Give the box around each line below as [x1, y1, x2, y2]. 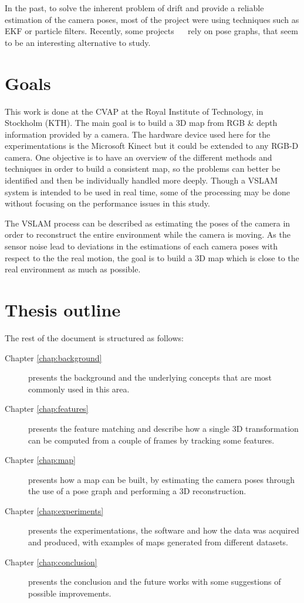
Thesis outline [5, 298, 121, 321]
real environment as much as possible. [5, 263, 141, 275]
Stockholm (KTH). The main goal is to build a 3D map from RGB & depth [5, 116, 278, 129]
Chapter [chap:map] [5, 454, 76, 466]
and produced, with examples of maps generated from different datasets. [28, 536, 289, 548]
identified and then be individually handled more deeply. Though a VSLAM [5, 174, 278, 186]
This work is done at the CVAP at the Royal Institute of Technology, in [5, 105, 264, 117]
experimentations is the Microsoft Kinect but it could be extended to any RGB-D [5, 139, 299, 152]
